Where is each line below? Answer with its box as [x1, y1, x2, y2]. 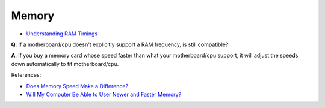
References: [11, 71, 42, 79]
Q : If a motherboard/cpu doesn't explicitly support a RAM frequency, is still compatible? [11, 41, 229, 48]
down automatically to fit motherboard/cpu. [11, 60, 119, 67]
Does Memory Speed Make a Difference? [26, 82, 129, 89]
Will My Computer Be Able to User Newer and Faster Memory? [26, 91, 182, 98]
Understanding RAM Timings [26, 30, 98, 37]
